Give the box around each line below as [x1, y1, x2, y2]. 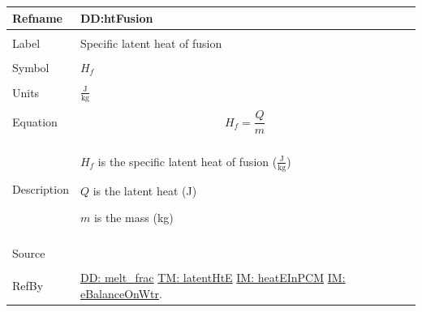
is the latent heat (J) [93, 182, 197, 199]
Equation [12, 113, 58, 130]
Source [12, 245, 45, 262]
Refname [12, 9, 62, 26]
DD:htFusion [80, 9, 153, 26]
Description [12, 181, 69, 198]
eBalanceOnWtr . [80, 284, 162, 301]
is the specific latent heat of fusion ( [97, 152, 278, 169]
